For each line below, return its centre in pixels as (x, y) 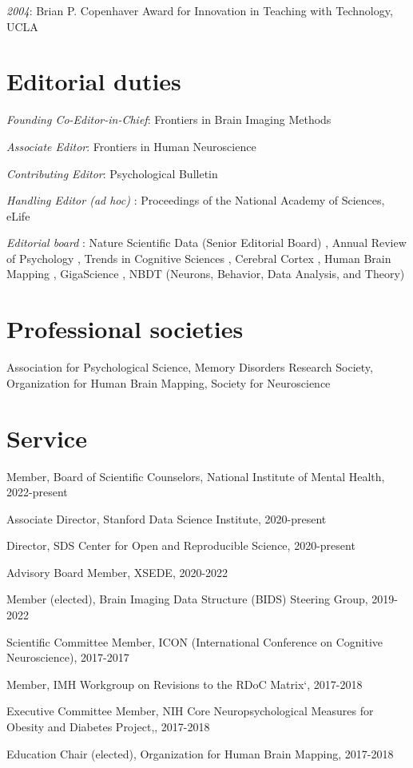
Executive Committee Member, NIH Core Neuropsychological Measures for (190, 711)
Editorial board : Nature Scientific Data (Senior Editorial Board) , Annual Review (206, 243)
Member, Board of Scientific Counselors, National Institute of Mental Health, (196, 476)
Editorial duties (94, 81)
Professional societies (125, 329)
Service (47, 438)
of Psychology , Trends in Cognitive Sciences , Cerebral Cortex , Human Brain (199, 258)
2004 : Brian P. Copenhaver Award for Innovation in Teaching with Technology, (200, 10)
